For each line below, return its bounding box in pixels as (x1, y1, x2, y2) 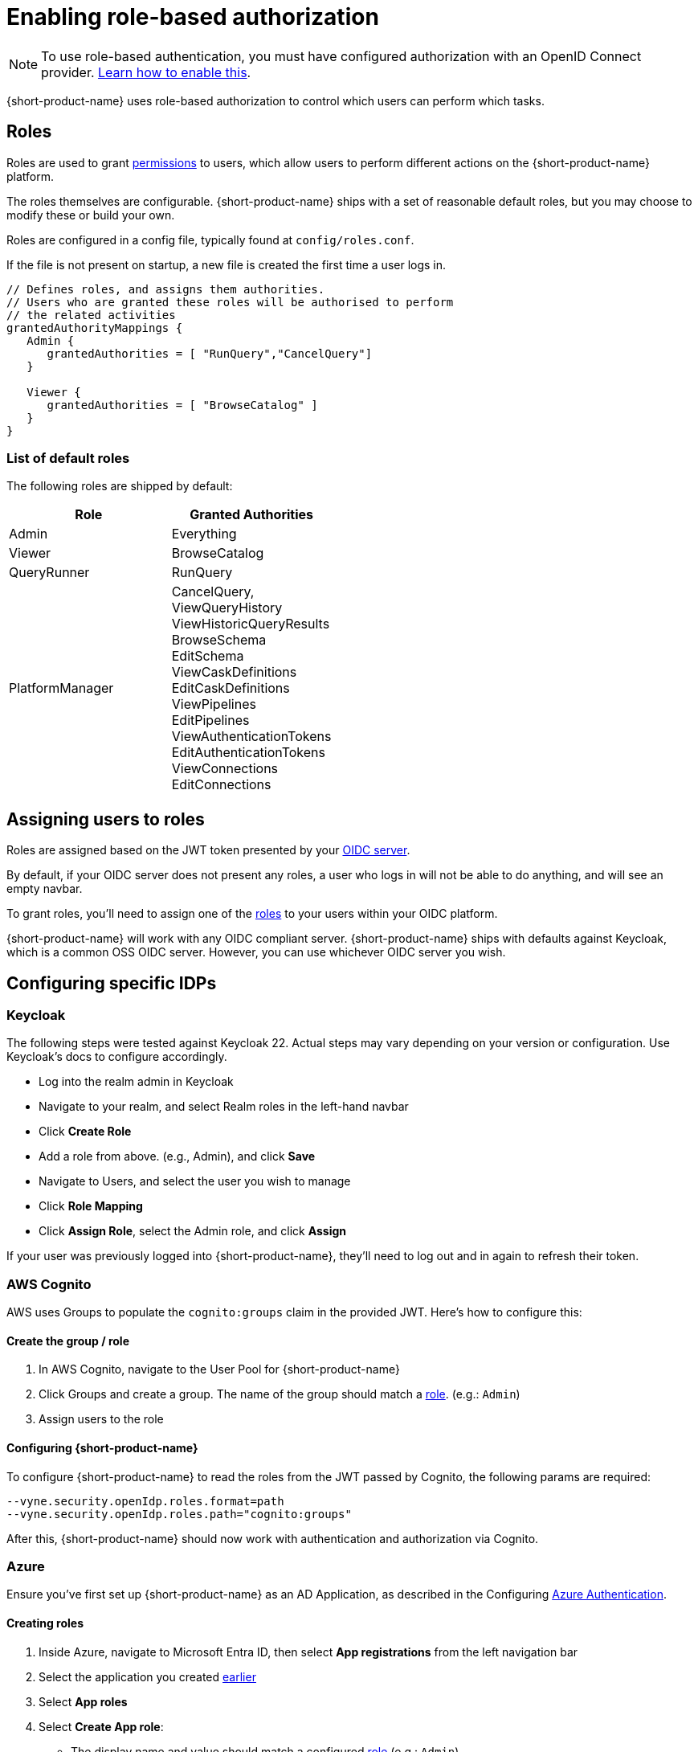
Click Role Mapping (39, 1199, 143, 1214)
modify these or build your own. (6, 207, 175, 222)
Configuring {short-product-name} (6, 1440, 198, 1455)
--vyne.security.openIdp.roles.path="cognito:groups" (6, 1507, 352, 1521)
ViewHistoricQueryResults (171, 616, 330, 632)
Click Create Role (39, 1124, 132, 1139)
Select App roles (39, 1694, 128, 1709)
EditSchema (171, 648, 244, 665)
